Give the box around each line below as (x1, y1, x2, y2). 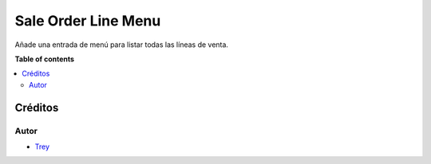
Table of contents (14, 54, 75, 64)
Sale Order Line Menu (14, 12, 161, 29)
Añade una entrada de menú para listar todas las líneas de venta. (14, 40, 229, 49)
